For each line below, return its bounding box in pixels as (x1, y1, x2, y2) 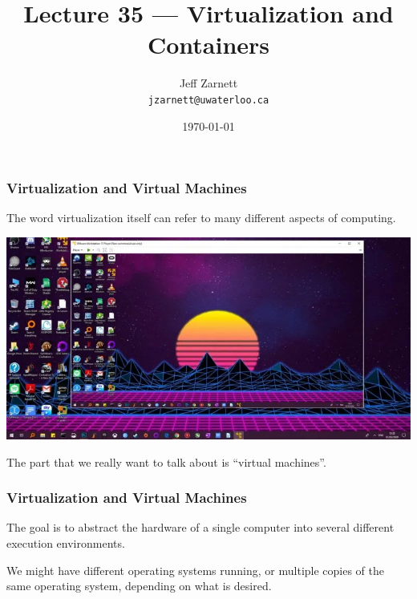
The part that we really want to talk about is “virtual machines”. (6, 453, 326, 470)
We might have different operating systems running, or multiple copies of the (6, 561, 385, 578)
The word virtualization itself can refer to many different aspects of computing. (6, 209, 396, 226)
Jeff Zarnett (179, 75, 238, 91)
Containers (147, 28, 270, 61)
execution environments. (6, 535, 125, 552)
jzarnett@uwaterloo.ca (148, 94, 269, 106)
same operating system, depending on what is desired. (6, 577, 272, 594)
